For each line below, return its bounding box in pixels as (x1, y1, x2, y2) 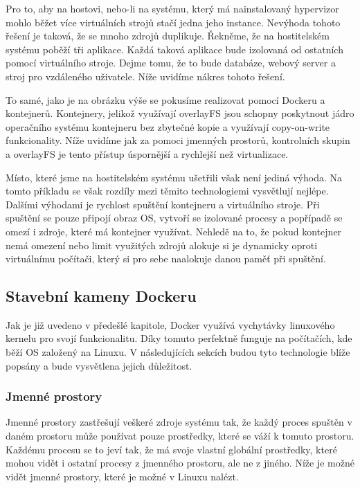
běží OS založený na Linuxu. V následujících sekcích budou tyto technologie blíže (6, 345, 350, 359)
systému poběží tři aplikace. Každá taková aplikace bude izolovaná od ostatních (6, 42, 343, 56)
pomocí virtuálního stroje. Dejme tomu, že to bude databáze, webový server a (6, 55, 336, 70)
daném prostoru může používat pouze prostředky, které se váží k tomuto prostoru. (6, 428, 354, 443)
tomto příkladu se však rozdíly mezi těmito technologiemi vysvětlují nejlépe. (6, 183, 329, 198)
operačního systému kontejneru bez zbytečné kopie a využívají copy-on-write (6, 119, 330, 134)
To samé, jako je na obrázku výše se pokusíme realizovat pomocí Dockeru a (6, 92, 325, 107)
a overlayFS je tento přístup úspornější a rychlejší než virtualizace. (6, 146, 289, 161)
